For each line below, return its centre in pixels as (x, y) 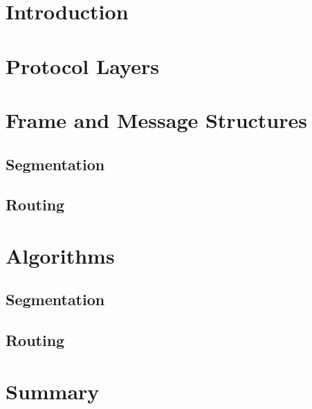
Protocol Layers (82, 65)
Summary (53, 391)
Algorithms (60, 255)
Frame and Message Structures (156, 119)
